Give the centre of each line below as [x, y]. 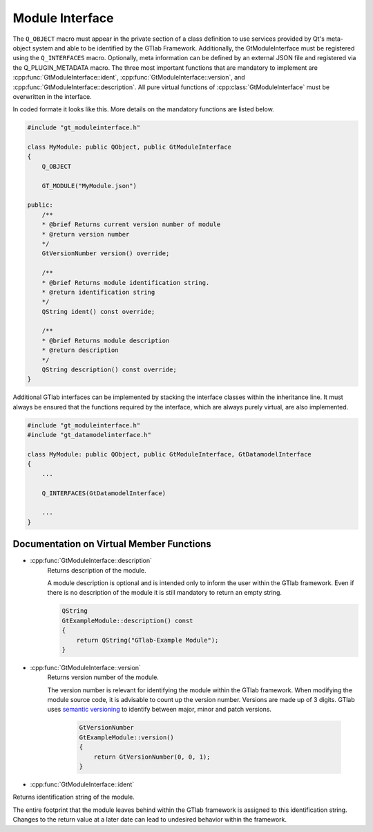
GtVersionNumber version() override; [106, 253]
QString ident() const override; [98, 312]
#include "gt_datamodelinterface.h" [89, 435]
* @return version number [86, 234]
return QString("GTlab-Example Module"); [147, 640]
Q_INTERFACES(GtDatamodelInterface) [104, 493]
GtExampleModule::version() [126, 737]
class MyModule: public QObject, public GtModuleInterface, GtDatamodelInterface [170, 454]
